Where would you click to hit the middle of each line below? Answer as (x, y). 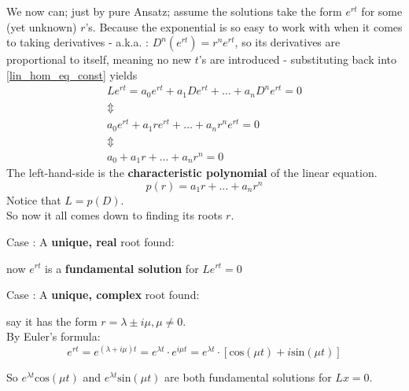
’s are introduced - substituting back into (297, 59)
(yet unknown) (42, 26)
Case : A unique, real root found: (90, 241)
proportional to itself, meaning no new (99, 59)
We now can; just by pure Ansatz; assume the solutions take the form (174, 11)
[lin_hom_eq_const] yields (72, 74)
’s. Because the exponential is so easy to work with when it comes (244, 26)
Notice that (34, 199)
